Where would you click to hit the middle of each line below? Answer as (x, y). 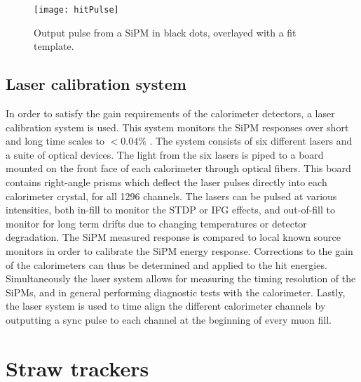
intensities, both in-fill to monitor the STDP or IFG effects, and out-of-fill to (171, 210)
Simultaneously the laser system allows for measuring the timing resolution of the (181, 278)
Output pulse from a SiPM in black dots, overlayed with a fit (165, 32)
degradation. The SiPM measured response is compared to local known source (173, 237)
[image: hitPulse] (76, 10)
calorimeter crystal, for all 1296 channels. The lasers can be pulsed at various (171, 196)
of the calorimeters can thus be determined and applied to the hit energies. (166, 264)
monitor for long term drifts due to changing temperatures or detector (156, 223)
